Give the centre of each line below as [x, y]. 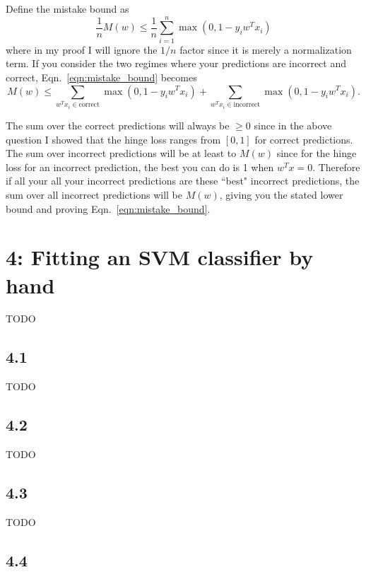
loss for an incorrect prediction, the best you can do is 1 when [140, 167]
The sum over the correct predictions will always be [118, 126]
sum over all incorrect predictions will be [94, 194]
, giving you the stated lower [281, 194]
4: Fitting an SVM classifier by [160, 257]
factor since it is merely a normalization [266, 49]
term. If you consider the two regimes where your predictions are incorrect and [176, 63]
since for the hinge [317, 153]
